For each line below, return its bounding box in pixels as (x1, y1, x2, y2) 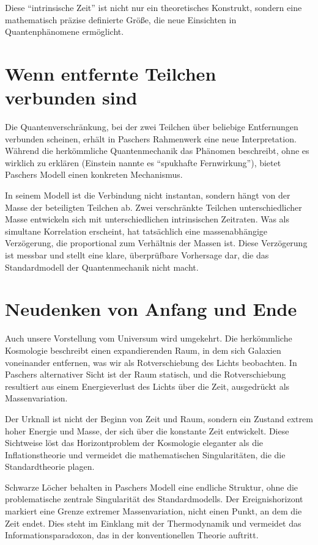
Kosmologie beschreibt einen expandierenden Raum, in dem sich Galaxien (5, 343, 281, 356)
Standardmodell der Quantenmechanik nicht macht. (5, 260, 199, 273)
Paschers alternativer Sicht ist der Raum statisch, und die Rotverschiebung (5, 368, 286, 381)
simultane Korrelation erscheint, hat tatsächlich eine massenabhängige (5, 224, 268, 237)
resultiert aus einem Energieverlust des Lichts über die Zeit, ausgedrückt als (5, 379, 290, 392)
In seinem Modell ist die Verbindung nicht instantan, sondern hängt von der (5, 189, 290, 202)
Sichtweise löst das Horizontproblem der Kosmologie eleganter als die (5, 436, 264, 449)
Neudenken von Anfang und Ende (5, 296, 297, 321)
